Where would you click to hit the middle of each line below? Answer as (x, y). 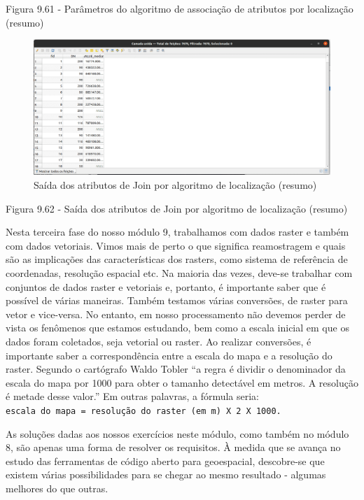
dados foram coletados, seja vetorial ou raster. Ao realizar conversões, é (159, 341)
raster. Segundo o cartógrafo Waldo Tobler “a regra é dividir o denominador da (176, 369)
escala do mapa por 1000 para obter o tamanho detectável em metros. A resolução (182, 382)
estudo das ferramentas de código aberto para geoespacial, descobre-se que (165, 460)
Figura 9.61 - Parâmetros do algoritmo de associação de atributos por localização (180, 8)
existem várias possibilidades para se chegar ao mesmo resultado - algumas (166, 474)
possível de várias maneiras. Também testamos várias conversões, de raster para (177, 300)
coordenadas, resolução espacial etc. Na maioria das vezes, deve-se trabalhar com (179, 272)
